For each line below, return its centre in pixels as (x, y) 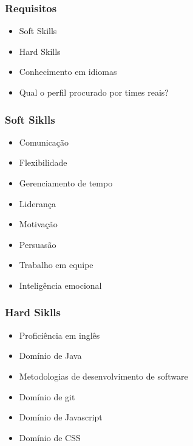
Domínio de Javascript (61, 417)
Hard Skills (40, 51)
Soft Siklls (30, 119)
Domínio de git (47, 396)
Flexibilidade (43, 162)
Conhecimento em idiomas (68, 72)
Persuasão (38, 244)
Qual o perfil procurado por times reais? (94, 92)
